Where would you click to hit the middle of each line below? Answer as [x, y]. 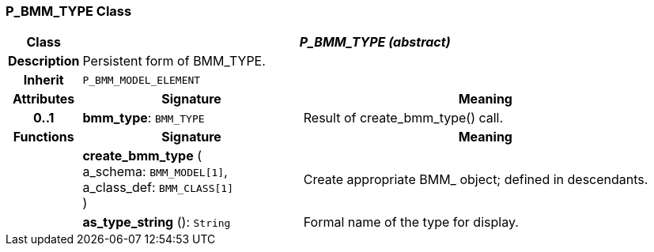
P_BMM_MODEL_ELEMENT [142, 80]
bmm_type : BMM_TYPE [144, 118]
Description [44, 61]
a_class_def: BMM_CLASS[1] [158, 188]
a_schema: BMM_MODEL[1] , [155, 172]
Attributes [44, 99]
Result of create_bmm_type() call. [403, 118]
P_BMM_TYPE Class [69, 11]
